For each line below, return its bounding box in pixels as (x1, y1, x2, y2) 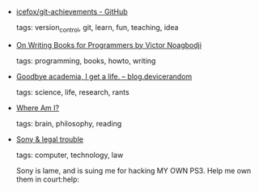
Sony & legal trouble (15, 134, 83, 144)
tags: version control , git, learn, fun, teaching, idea (15, 23, 179, 34)
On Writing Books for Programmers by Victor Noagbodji (15, 40, 202, 49)
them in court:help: (15, 174, 79, 184)
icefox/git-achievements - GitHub (15, 7, 128, 16)
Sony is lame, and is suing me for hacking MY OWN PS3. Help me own (15, 165, 252, 175)
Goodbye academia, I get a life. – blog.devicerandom (15, 71, 193, 81)
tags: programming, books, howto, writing (15, 56, 156, 66)
